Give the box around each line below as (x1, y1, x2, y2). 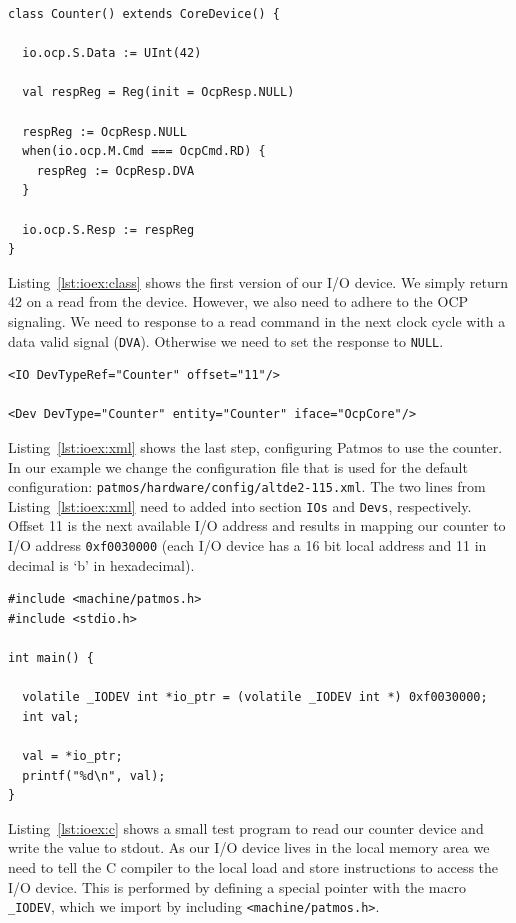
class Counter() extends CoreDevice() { (8, 7, 281, 21)
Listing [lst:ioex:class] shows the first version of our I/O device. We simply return (8, 271, 509, 292)
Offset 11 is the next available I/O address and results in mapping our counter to (8, 515, 506, 536)
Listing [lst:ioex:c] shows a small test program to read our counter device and (8, 817, 484, 838)
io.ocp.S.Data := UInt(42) (22, 46, 202, 61)
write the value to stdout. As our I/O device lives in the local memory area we (8, 837, 490, 858)
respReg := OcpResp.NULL (22, 124, 187, 139)
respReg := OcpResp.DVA (36, 163, 195, 178)
